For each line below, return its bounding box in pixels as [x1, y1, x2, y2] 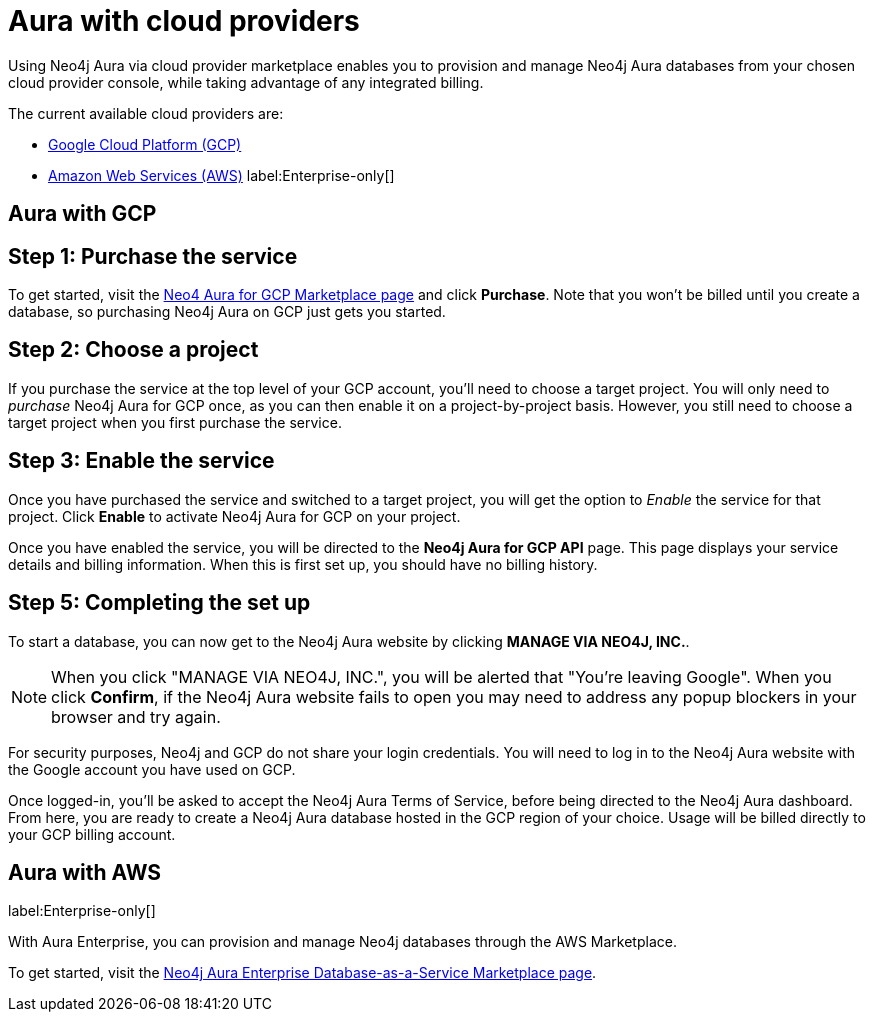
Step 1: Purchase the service [8, 243, 298, 269]
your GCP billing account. [8, 825, 176, 843]
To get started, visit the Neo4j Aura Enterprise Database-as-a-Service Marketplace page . [8, 964, 597, 982]
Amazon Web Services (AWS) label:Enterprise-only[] [48, 166, 395, 184]
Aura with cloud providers [8, 4, 360, 38]
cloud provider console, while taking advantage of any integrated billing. [8, 73, 484, 91]
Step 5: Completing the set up [8, 590, 311, 616]
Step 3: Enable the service [8, 448, 275, 474]
